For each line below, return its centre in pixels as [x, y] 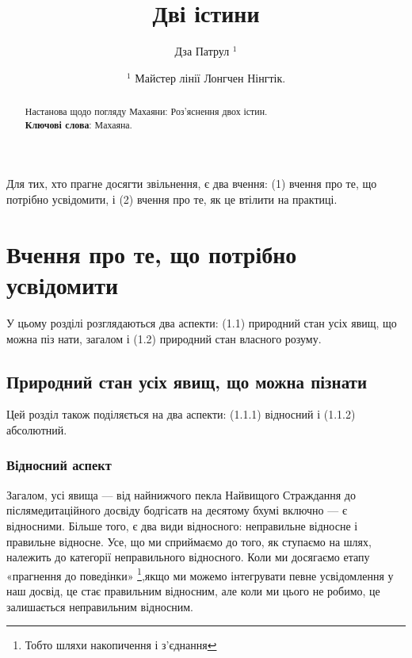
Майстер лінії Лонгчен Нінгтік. [210, 77]
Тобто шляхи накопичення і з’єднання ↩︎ [121, 645]
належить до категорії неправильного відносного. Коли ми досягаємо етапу [188, 557]
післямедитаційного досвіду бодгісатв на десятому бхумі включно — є [177, 510]
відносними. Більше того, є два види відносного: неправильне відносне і [182, 525]
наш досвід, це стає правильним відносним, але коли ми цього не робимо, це [193, 590]
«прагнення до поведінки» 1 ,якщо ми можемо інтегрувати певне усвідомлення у [200, 574]
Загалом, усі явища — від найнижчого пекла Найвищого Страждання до [181, 494]
